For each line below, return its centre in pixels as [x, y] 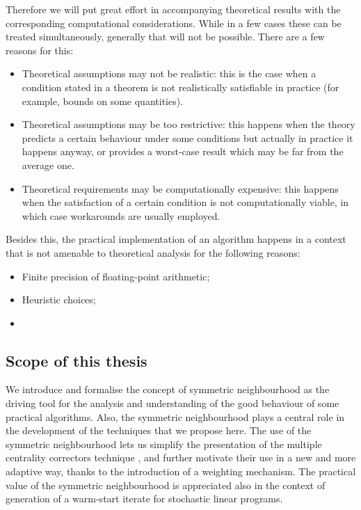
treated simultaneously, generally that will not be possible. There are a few [165, 37]
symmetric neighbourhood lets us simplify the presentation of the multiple [164, 444]
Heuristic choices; [59, 300]
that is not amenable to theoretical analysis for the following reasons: [153, 252]
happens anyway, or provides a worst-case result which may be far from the [183, 151]
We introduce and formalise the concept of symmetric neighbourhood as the [168, 389]
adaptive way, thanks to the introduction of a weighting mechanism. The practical [181, 471]
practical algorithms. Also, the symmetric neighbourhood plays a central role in [175, 416]
